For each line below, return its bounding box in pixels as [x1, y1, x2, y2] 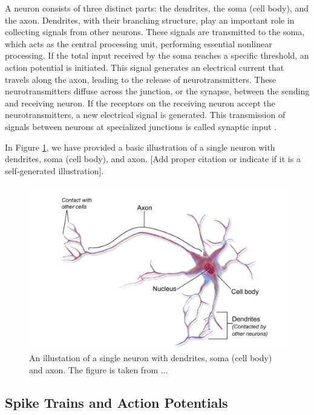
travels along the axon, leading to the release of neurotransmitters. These [5, 73, 276, 85]
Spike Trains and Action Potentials [5, 393, 228, 411]
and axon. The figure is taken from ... [29, 363, 168, 376]
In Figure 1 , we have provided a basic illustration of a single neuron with [5, 140, 275, 153]
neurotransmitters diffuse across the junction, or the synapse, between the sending [5, 85, 310, 97]
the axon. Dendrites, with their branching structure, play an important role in [5, 13, 295, 26]
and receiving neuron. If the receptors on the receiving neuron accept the [5, 96, 275, 109]
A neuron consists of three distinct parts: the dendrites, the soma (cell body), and [5, 2, 309, 14]
